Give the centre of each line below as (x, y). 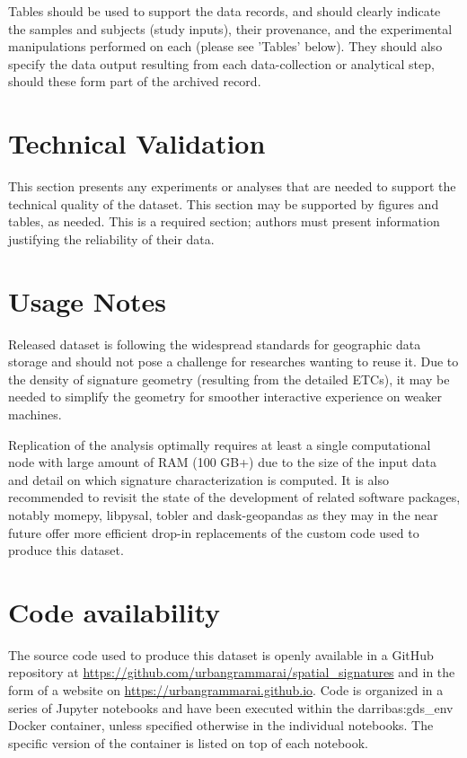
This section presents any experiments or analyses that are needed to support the (232, 186)
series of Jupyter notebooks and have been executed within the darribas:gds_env (231, 707)
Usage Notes (88, 300)
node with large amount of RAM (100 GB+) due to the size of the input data (222, 462)
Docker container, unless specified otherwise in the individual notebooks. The (221, 725)
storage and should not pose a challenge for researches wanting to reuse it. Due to (233, 361)
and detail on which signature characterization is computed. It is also (198, 479)
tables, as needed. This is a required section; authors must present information (224, 221)
